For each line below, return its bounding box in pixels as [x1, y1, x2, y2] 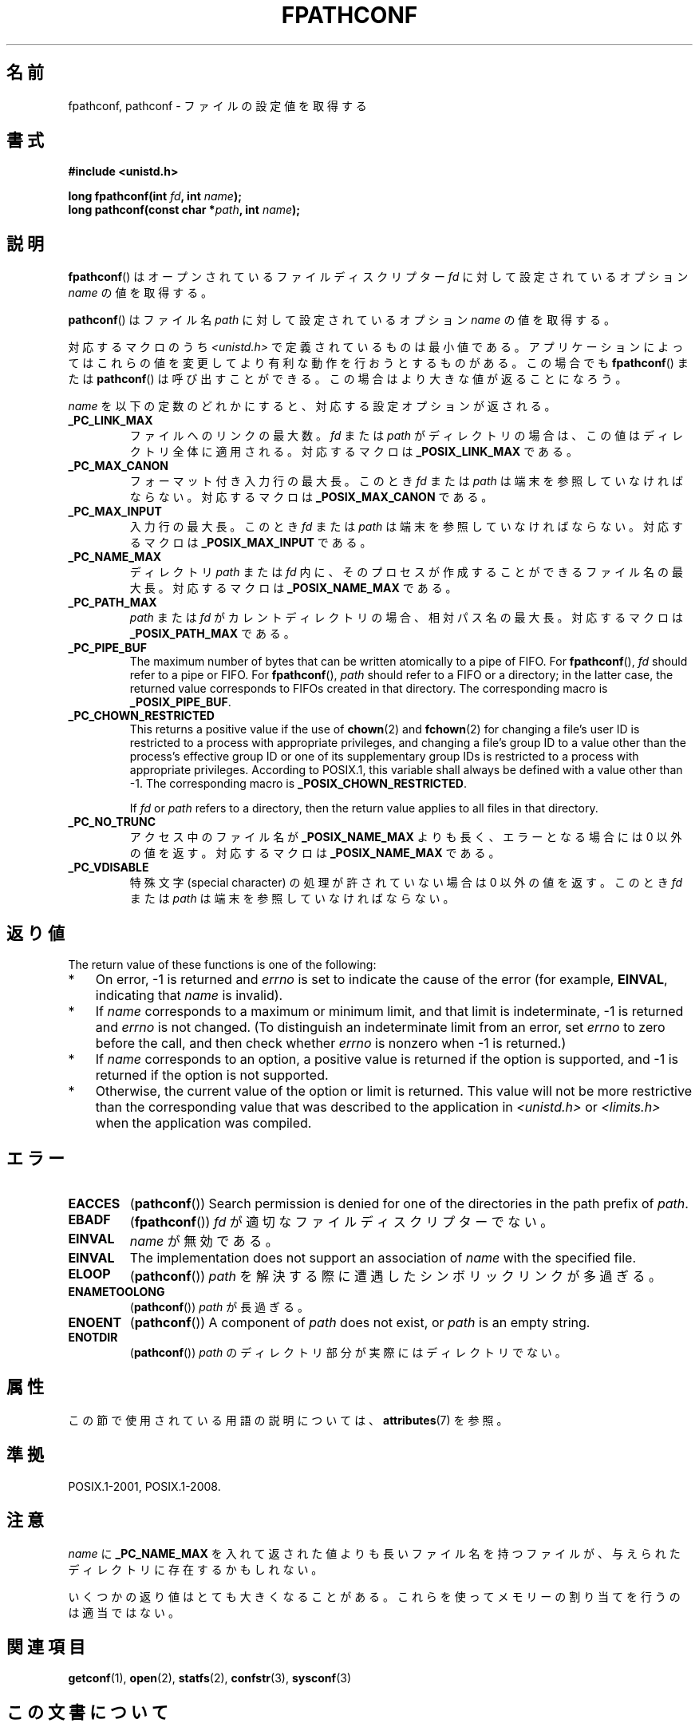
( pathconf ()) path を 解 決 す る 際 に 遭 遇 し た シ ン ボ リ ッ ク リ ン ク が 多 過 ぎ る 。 [129, 1267, 661, 1284]
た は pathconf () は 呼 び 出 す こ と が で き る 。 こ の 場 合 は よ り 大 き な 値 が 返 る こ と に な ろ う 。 [68, 372, 627, 386]
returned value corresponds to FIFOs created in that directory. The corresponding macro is [129, 682, 608, 696]
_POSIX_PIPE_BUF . [129, 695, 231, 709]
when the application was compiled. [95, 1115, 312, 1132]
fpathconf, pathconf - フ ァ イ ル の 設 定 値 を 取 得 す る [68, 98, 367, 113]
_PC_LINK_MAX [68, 413, 153, 428]
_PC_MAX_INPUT [68, 504, 162, 519]
